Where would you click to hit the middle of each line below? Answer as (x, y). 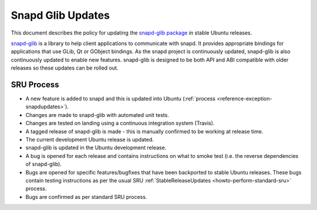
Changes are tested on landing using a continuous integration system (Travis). (120, 123)
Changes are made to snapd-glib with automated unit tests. (97, 115)
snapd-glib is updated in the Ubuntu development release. (96, 148)
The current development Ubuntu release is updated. (90, 139)
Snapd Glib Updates (60, 15)
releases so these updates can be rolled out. (65, 68)
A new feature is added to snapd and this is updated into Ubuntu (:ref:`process (121, 99)
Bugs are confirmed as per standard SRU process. (86, 197)
